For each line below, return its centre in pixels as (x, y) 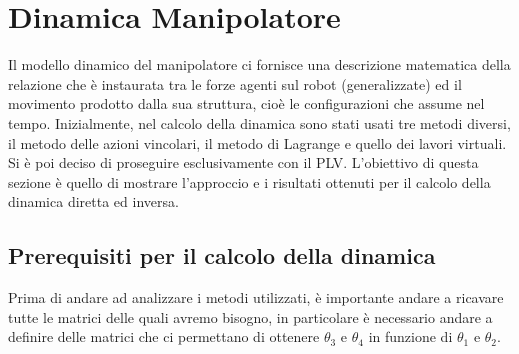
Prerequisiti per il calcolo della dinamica (222, 255)
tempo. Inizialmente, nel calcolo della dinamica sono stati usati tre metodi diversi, (259, 122)
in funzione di (410, 336)
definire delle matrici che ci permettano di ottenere (164, 336)
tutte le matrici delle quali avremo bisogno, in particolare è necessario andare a (250, 316)
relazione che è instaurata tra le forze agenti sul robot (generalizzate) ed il (235, 83)
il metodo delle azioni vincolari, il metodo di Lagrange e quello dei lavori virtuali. (257, 142)
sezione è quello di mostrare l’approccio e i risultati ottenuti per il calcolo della (249, 181)
